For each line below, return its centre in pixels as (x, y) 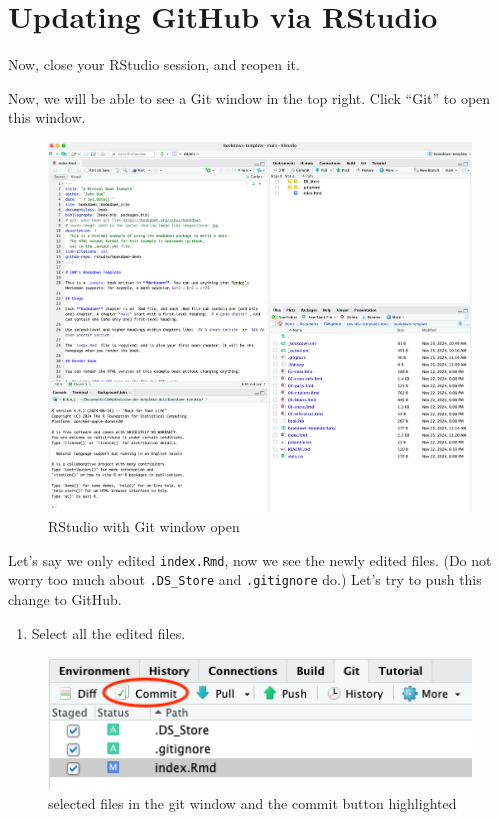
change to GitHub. (65, 598)
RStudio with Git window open (144, 526)
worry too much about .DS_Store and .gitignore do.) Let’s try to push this (245, 579)
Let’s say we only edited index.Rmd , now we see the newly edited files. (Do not (250, 559)
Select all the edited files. (108, 632)
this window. (47, 117)
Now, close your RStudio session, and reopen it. (154, 64)
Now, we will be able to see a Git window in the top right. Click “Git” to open (249, 97)
